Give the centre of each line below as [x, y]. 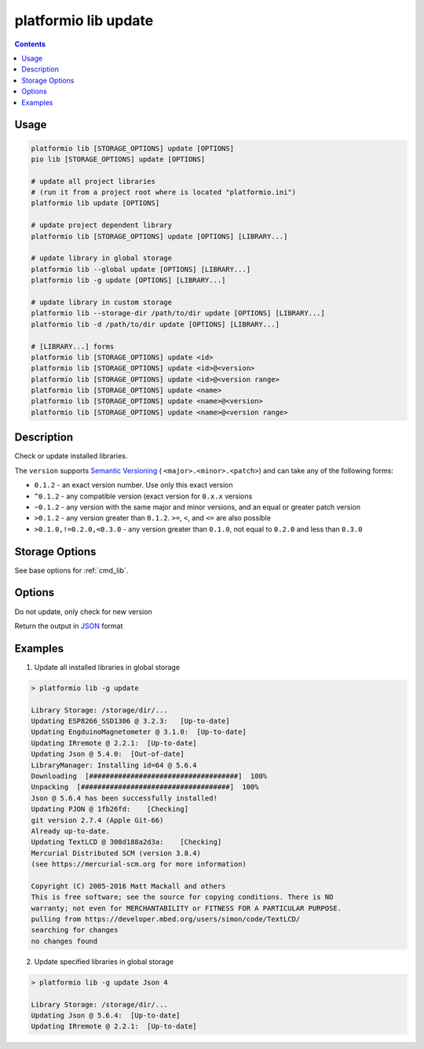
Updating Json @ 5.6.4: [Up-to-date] [106, 1015]
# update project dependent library [102, 225]
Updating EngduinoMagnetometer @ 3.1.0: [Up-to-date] [139, 732]
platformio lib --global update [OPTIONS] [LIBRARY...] [141, 269]
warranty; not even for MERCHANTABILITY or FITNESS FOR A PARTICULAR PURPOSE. [186, 908]
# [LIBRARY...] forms [73, 346]
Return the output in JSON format [69, 626]
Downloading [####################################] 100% [149, 776]
